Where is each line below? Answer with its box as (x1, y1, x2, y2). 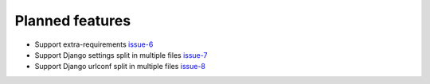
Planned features (14, 12, 131, 29)
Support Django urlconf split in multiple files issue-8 (34, 62, 206, 71)
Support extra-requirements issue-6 (34, 40, 154, 49)
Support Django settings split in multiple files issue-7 (34, 50, 208, 59)
